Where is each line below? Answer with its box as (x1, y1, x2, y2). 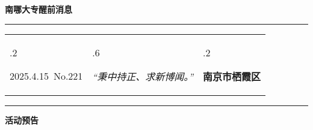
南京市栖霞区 (203, 69, 261, 83)
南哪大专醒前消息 (5, 3, 72, 15)
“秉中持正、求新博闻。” (92, 69, 194, 83)
